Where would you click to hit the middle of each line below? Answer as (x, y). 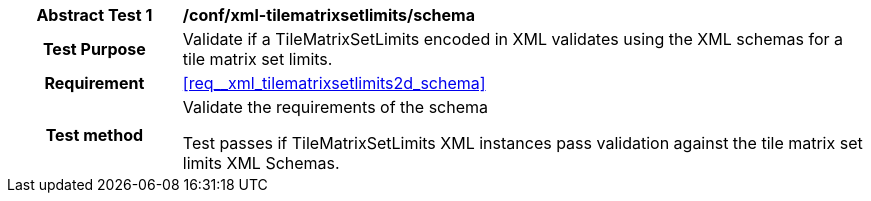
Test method (94, 135)
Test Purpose (94, 49)
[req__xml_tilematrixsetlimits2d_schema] (334, 83)
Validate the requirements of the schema (335, 107)
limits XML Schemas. (261, 163)
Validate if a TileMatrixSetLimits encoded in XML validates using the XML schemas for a (513, 39)
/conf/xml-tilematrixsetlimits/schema (328, 15)
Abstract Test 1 (94, 15)
